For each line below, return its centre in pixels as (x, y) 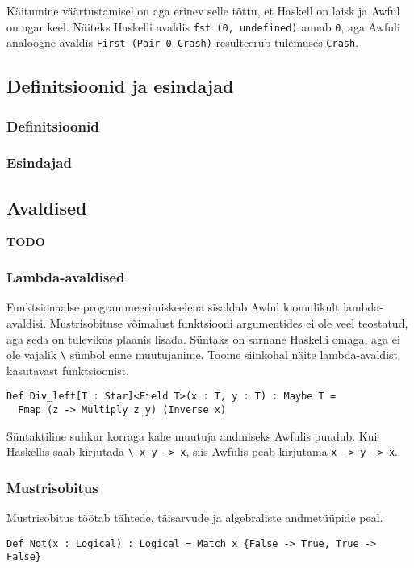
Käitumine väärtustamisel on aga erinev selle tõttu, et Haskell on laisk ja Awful (203, 10)
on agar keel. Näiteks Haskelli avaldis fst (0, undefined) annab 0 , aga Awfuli (203, 26)
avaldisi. (27, 322)
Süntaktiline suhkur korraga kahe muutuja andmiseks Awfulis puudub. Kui (192, 435)
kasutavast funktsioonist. (68, 370)
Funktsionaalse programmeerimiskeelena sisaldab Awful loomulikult (173, 307)
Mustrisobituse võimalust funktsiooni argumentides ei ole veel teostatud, (229, 322)
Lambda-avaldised (66, 277)
